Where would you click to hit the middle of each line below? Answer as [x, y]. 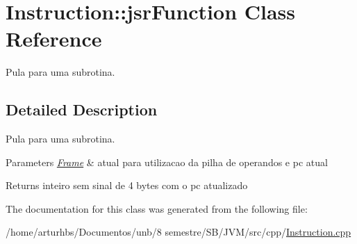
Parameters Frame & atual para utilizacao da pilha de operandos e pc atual [167, 162]
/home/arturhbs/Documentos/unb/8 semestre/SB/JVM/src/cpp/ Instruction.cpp [178, 232]
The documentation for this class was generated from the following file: [157, 208]
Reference [54, 39]
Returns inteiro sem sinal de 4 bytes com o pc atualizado [127, 185]
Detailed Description [82, 109]
